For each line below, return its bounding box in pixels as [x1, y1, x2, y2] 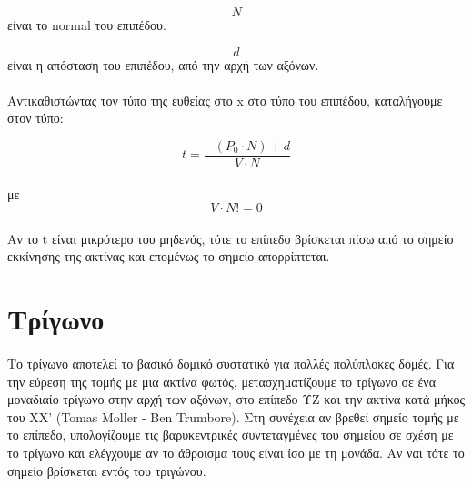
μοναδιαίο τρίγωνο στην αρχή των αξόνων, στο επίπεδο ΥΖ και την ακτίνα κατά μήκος [7, 390, 466, 409]
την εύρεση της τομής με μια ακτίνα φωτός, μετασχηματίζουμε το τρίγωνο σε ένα [7, 371, 437, 390]
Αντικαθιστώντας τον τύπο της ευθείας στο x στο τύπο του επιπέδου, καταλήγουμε [7, 90, 443, 109]
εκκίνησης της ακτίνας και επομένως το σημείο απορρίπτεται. [7, 247, 330, 266]
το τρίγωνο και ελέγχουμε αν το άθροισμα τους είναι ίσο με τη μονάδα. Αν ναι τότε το [7, 442, 465, 461]
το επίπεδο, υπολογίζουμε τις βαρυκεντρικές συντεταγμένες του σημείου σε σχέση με [7, 425, 454, 444]
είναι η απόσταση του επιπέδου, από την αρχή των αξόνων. [7, 55, 319, 74]
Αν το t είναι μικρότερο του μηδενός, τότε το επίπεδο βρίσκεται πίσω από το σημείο [7, 228, 454, 248]
